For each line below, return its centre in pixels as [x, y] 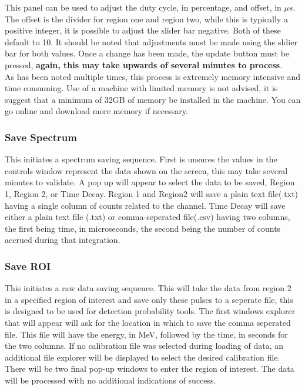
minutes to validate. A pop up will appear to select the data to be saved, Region [150, 182]
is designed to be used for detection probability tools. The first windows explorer [150, 311]
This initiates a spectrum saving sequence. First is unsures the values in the [141, 159]
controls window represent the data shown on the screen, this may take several [146, 170]
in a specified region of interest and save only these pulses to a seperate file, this [149, 299]
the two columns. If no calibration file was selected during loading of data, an [144, 346]
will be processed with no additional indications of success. [110, 380]
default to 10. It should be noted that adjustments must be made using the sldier [151, 41]
